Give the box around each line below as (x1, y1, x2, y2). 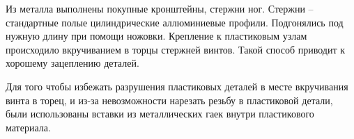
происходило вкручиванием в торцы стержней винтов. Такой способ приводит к (6, 42, 346, 56)
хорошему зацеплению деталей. (6, 56, 139, 70)
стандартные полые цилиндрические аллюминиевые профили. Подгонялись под (6, 15, 344, 29)
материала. (6, 120, 51, 134)
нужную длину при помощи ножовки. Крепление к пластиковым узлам (6, 28, 307, 43)
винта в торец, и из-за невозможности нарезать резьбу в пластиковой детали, (6, 92, 333, 107)
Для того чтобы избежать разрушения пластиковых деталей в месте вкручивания (6, 79, 348, 93)
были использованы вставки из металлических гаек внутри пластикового (6, 106, 314, 121)
